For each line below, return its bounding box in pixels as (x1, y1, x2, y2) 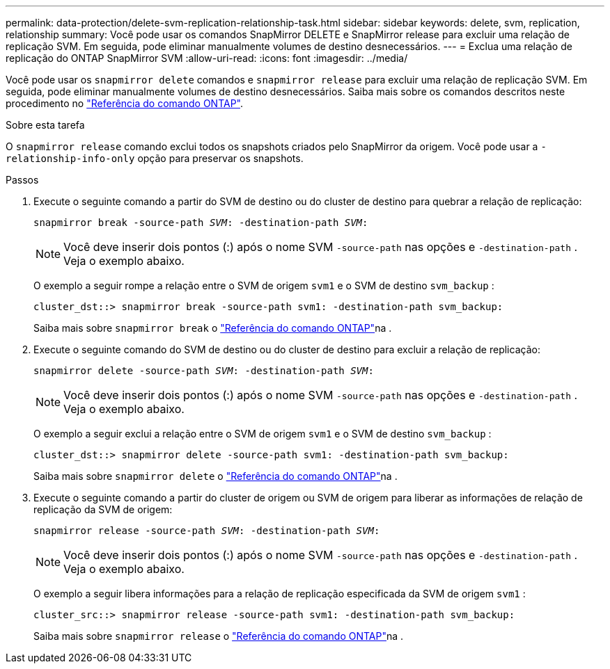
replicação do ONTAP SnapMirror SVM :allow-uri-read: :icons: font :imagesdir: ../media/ (6, 52, 408, 64)
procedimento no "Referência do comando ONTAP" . (6, 97, 244, 109)
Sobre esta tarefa (6, 119, 85, 131)
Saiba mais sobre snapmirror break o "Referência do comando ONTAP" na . (33, 322, 392, 334)
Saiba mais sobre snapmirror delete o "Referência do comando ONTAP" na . (33, 470, 398, 482)
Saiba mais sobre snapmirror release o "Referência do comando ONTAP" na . (33, 630, 404, 642)
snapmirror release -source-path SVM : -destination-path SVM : (33, 525, 380, 536)
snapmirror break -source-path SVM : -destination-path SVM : (33, 217, 368, 228)
